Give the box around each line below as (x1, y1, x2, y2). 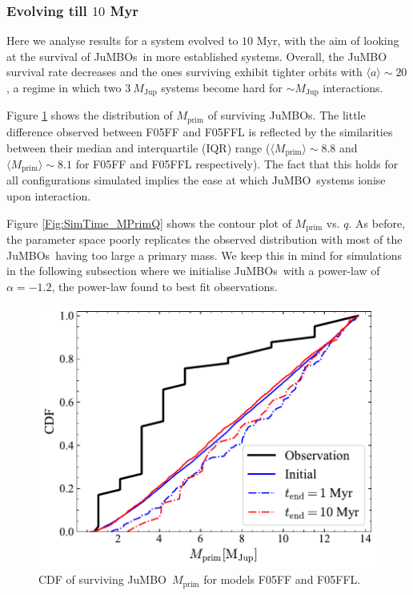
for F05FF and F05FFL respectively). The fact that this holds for (75, 155, 399, 172)
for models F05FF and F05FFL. (203, 571, 361, 588)
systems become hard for (161, 79, 283, 95)
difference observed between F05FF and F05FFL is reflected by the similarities (6, 123, 393, 140)
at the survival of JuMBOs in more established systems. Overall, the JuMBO (6, 47, 387, 64)
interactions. (323, 79, 383, 95)
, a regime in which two (6, 79, 122, 95)
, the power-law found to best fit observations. (51, 277, 278, 294)
